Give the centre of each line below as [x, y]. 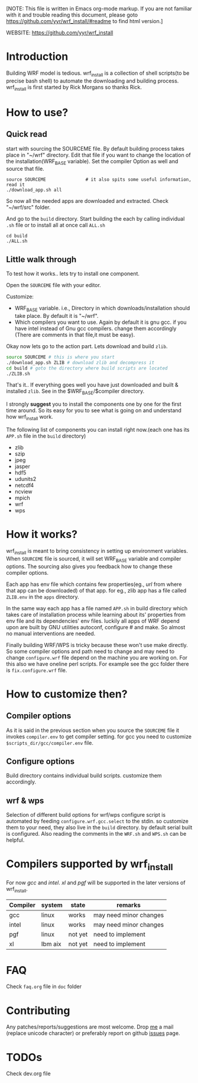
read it [16, 185]
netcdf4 [24, 485]
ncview [23, 492]
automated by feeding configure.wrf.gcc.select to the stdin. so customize [98, 821]
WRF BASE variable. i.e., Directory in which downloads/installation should [102, 309]
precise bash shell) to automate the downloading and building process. [92, 81]
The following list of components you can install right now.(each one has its [98, 430]
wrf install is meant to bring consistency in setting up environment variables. [97, 551]
